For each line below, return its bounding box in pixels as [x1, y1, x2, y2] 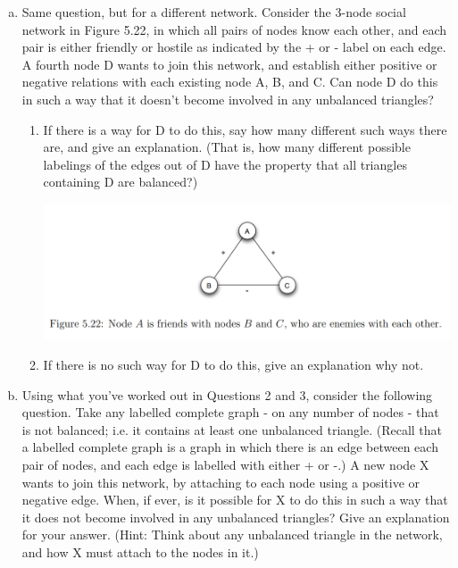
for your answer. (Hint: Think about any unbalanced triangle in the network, [21, 525, 443, 544]
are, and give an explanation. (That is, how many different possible [43, 138, 411, 156]
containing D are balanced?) [43, 172, 198, 191]
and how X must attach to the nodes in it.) [21, 542, 259, 561]
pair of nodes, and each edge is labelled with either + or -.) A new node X [21, 455, 429, 473]
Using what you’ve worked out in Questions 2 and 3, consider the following [21, 385, 433, 404]
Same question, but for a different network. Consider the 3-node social [21, 3, 406, 21]
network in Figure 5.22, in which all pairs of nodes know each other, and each [21, 20, 447, 38]
